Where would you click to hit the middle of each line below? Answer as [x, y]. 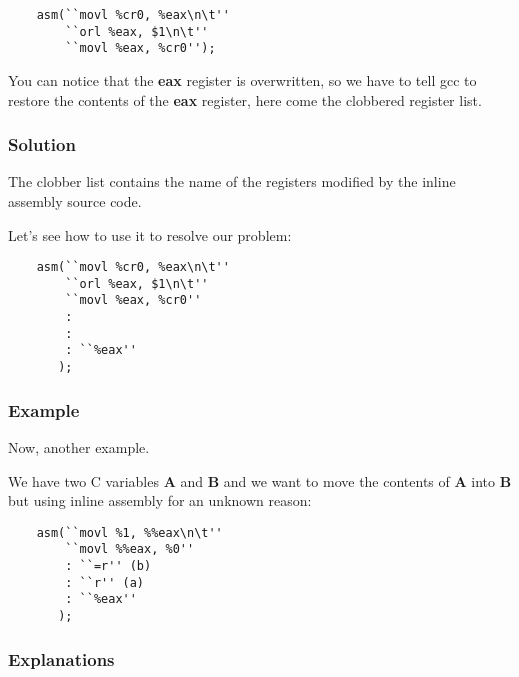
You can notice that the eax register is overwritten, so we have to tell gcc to [242, 79]
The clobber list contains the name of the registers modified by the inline [232, 181]
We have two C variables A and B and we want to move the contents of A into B [260, 480]
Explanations [61, 658]
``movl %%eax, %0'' [130, 549]
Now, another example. [79, 446]
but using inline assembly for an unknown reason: [160, 500]
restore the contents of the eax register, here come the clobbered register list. [245, 99]
